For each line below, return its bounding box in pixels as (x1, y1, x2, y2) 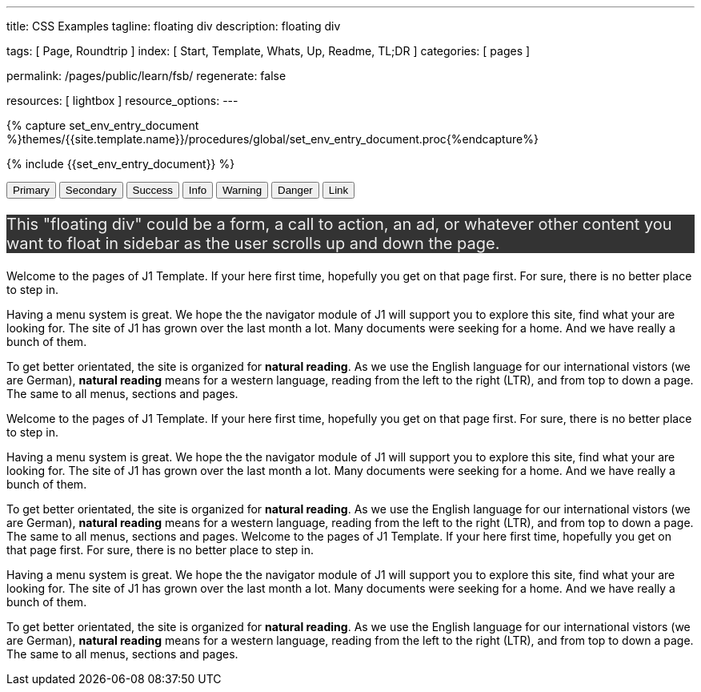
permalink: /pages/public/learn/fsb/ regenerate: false (6, 69, 286, 82)
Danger (278, 184, 313, 196)
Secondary (65, 184, 117, 196)
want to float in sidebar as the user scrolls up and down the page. (6, 234, 500, 253)
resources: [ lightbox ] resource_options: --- (6, 94, 238, 107)
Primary (13, 184, 50, 196)
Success (132, 184, 173, 196)
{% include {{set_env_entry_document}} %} (6, 157, 235, 171)
